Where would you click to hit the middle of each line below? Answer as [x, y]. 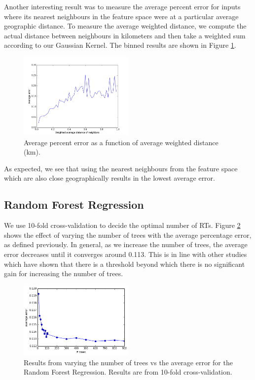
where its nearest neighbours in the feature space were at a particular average [121, 16]
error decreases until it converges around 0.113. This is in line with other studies [126, 254]
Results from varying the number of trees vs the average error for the [128, 362]
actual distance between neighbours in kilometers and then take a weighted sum [125, 35]
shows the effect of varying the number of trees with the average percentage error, [128, 235]
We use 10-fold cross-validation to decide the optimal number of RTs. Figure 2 [122, 225]
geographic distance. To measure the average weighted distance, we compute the [125, 26]
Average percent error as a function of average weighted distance [121, 142]
